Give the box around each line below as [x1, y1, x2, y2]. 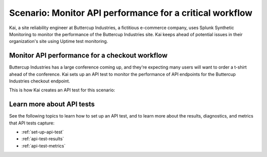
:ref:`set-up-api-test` [21, 129, 64, 135]
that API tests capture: [9, 120, 54, 126]
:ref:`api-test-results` [21, 136, 64, 142]
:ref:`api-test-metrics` [21, 143, 66, 149]
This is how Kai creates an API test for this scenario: [9, 87, 116, 93]
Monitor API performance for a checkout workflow [9, 51, 168, 60]
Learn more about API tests [9, 100, 95, 109]
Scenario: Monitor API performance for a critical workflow [9, 7, 253, 18]
